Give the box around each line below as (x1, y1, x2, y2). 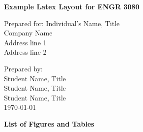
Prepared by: (4, 63, 43, 73)
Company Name (4, 28, 53, 38)
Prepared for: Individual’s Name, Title (4, 18, 120, 28)
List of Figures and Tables (4, 118, 94, 129)
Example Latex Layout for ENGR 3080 (4, 1, 140, 11)
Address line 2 (4, 47, 47, 57)
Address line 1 (4, 37, 47, 47)
